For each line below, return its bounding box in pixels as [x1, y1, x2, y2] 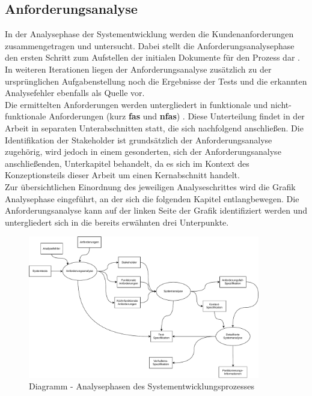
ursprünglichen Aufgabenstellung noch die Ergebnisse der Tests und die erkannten [5, 74, 307, 87]
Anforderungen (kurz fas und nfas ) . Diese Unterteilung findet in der [49, 110, 305, 122]
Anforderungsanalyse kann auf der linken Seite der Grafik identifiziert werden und [5, 204, 308, 217]
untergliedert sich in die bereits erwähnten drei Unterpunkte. [5, 215, 229, 228]
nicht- [270, 98, 292, 110]
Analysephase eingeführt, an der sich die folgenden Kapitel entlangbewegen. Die [5, 192, 299, 205]
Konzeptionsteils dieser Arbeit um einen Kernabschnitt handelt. [5, 169, 240, 181]
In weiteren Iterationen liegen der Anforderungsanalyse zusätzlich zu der [5, 62, 272, 75]
